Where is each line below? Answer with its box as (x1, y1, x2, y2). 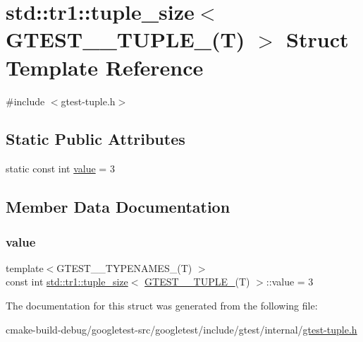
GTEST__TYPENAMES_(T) (56, 260, 192, 275)
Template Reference (6, 52, 204, 81)
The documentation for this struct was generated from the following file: (6, 298, 318, 313)
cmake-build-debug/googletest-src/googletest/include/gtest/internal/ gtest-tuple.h (6, 322, 357, 336)
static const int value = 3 (6, 161, 115, 176)
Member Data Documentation (6, 196, 230, 218)
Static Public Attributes (6, 128, 185, 150)
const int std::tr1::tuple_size (6, 274, 128, 289)
